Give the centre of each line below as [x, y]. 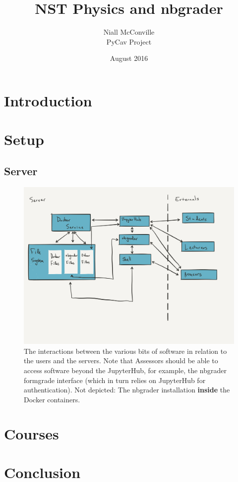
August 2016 [129, 58]
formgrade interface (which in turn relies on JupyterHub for [115, 380]
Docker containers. [52, 399]
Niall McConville [129, 32]
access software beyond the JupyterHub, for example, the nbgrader [125, 370]
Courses [31, 433]
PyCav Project [129, 41]
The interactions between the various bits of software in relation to [125, 351]
